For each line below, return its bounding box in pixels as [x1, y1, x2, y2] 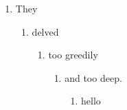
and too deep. [65, 70, 122, 85]
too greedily [48, 47, 98, 62]
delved [32, 24, 59, 38]
